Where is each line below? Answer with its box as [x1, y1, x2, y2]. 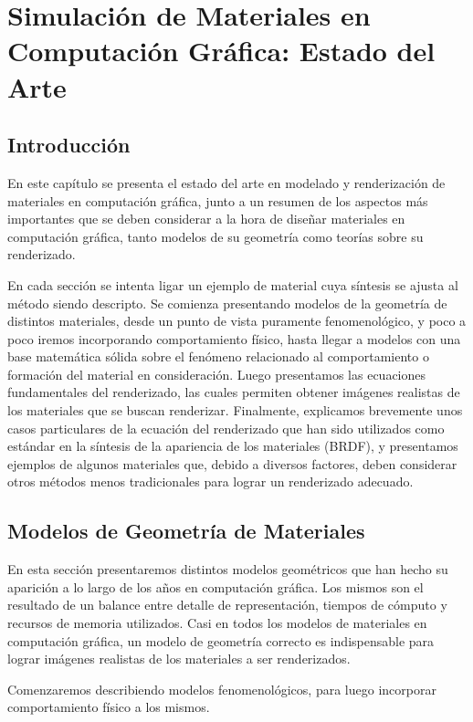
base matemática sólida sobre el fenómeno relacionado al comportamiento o [7, 347, 429, 366]
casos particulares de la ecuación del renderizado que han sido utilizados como [7, 418, 445, 437]
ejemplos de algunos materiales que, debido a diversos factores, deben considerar [7, 454, 457, 473]
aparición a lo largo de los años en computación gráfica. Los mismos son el [7, 577, 424, 596]
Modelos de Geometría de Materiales [7, 517, 365, 545]
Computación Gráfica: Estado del [7, 32, 436, 69]
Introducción [7, 131, 131, 159]
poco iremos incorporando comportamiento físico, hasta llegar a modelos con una [7, 329, 461, 348]
